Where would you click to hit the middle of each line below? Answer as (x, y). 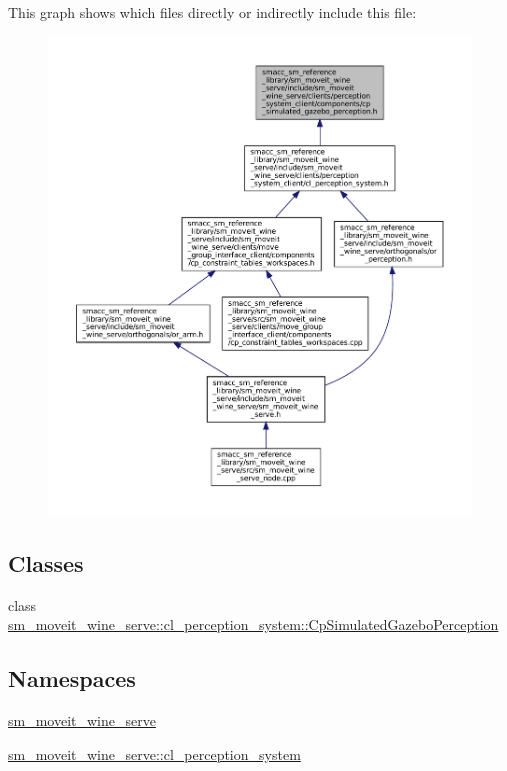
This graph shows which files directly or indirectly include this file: (212, 12)
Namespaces (72, 678)
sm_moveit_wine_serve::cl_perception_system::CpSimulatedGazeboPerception (253, 624)
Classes (46, 562)
